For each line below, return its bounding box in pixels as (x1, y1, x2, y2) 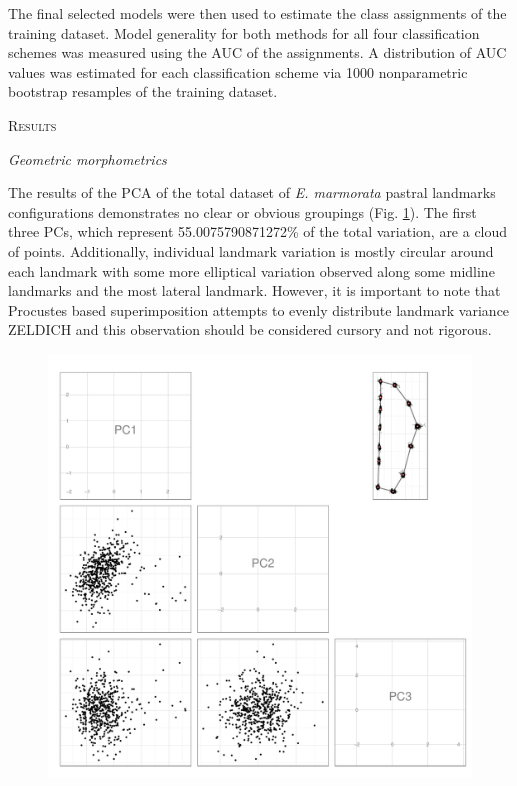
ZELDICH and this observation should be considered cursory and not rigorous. (8, 319, 492, 340)
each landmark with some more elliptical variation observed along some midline (8, 260, 495, 281)
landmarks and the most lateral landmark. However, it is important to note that (8, 280, 501, 301)
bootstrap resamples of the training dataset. (8, 81, 278, 102)
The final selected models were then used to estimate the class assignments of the (8, 3, 507, 23)
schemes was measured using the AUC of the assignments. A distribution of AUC (8, 42, 507, 63)
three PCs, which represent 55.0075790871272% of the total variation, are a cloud (8, 221, 508, 242)
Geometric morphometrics (8, 148, 167, 169)
